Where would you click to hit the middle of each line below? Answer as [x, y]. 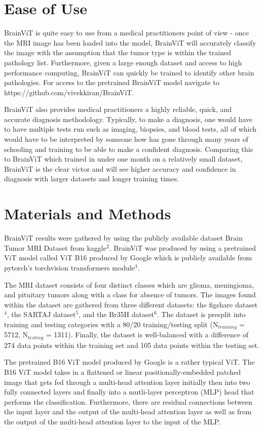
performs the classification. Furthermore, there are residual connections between [128, 401]
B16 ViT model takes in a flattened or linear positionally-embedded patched [123, 372]
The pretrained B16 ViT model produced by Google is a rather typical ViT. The [129, 362]
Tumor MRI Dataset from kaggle [55, 247]
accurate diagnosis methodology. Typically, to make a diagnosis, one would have [128, 119]
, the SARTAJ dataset [41, 314]
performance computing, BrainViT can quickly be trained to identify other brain [129, 72]
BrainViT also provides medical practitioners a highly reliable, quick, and [118, 109]
